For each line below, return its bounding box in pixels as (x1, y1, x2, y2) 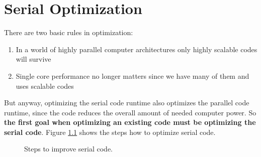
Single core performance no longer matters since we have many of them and (16, 70, 249, 81)
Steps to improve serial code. (24, 143, 113, 154)
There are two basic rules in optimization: (4, 27, 133, 38)
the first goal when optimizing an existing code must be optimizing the (4, 117, 256, 127)
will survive (16, 54, 51, 64)
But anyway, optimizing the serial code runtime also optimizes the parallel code (4, 97, 249, 108)
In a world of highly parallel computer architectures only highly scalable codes (16, 44, 257, 54)
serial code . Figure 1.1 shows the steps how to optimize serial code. (4, 126, 216, 137)
